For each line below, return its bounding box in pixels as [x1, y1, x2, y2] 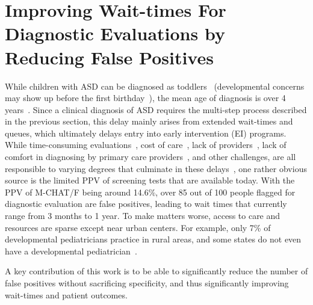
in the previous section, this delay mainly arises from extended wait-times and [5, 115, 293, 128]
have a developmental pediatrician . [5, 244, 137, 257]
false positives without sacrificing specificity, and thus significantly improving [5, 277, 289, 289]
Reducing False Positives [5, 45, 214, 69]
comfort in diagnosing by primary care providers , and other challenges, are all [5, 150, 296, 163]
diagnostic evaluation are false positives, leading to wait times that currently [5, 197, 287, 210]
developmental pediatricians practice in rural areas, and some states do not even [5, 233, 302, 245]
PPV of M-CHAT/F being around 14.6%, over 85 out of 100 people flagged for [5, 185, 296, 198]
